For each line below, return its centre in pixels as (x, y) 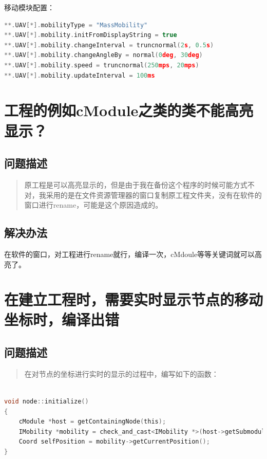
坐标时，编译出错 (62, 319)
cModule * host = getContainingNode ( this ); (92, 422)
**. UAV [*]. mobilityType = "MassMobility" (76, 25)
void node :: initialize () (46, 402)
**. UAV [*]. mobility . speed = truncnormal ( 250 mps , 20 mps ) (102, 65)
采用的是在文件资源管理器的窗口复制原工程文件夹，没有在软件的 (154, 195)
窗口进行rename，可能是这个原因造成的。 (93, 205)
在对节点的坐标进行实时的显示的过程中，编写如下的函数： (121, 373)
